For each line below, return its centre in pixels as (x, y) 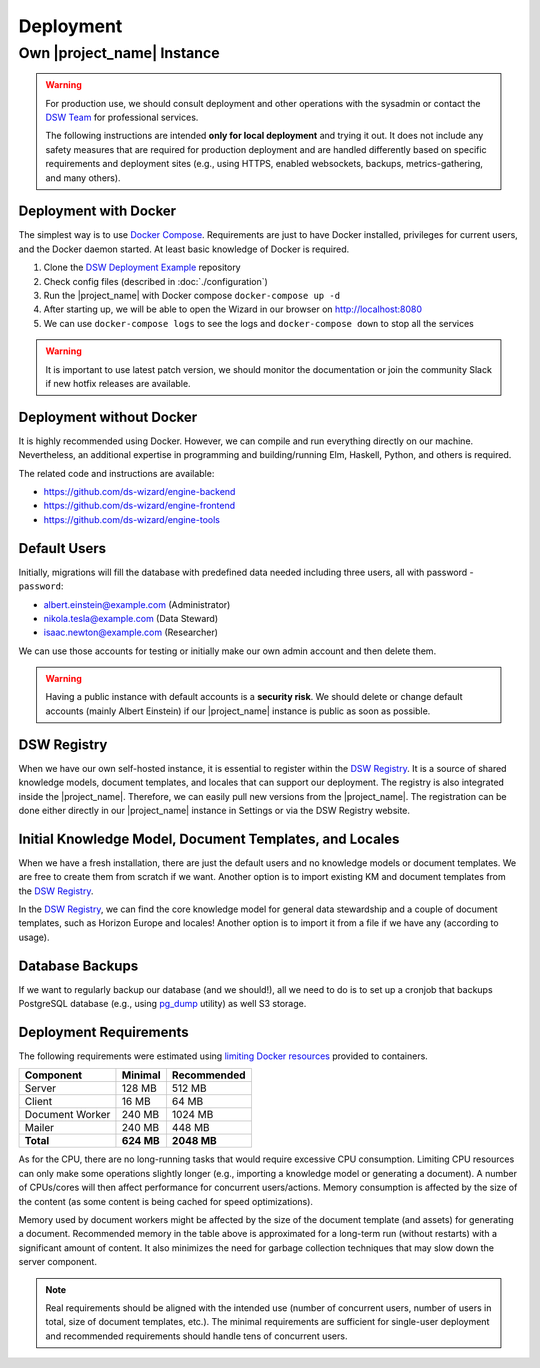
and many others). (83, 177)
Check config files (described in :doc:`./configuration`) (156, 281)
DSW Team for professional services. (122, 117)
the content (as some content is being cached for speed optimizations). (166, 1201)
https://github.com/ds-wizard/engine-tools (131, 519)
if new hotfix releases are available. (118, 383)
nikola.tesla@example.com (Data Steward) (131, 618)
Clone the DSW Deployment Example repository (142, 267)
